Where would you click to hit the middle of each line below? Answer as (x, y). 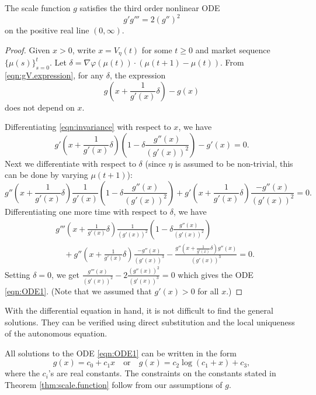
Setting (18, 274)
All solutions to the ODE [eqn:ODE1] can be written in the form (121, 353)
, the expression (138, 75)
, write (84, 49)
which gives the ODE (216, 274)
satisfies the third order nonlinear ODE (150, 8)
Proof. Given (27, 49)
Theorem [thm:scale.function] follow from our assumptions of (114, 385)
